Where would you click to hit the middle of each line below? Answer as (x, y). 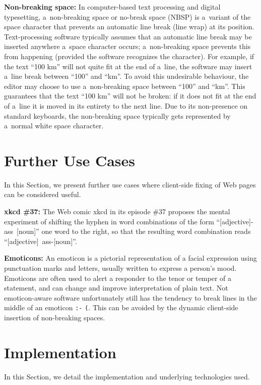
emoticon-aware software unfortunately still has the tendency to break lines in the (130, 297)
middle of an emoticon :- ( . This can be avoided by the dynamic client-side (121, 307)
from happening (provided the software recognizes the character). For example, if (129, 56)
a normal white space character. (54, 126)
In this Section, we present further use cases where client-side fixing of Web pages (130, 184)
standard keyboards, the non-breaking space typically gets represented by (117, 115)
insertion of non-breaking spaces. (55, 318)
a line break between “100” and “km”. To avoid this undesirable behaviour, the (126, 76)
